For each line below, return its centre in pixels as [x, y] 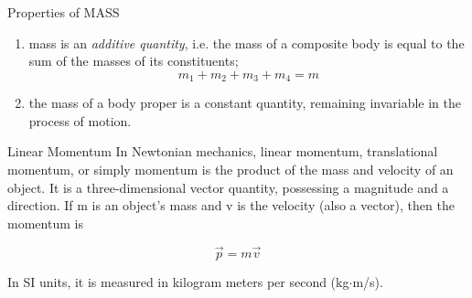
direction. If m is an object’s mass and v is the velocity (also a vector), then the [231, 205]
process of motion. [80, 120]
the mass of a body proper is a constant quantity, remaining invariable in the [245, 103]
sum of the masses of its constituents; [134, 61]
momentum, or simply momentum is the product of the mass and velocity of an [231, 170]
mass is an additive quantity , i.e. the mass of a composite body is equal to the [247, 43]
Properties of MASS [64, 12]
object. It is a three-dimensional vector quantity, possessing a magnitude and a [228, 187]
